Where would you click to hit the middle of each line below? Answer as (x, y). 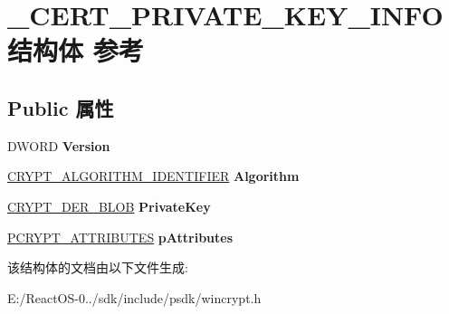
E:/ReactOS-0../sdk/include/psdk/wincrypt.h (134, 297)
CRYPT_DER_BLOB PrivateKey (109, 206)
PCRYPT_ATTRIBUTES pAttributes (120, 237)
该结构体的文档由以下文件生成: (98, 267)
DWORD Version (59, 145)
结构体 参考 (76, 50)
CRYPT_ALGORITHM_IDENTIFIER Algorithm (153, 176)
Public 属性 (61, 107)
